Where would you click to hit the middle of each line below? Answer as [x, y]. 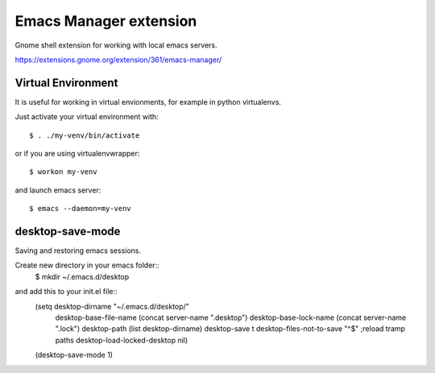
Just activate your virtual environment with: [87, 117]
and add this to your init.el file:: [66, 292]
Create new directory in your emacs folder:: [87, 265]
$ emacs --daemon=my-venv [81, 209]
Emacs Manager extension [106, 21]
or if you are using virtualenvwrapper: [77, 154]
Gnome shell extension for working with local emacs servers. [116, 45]
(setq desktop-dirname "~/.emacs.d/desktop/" [112, 306]
